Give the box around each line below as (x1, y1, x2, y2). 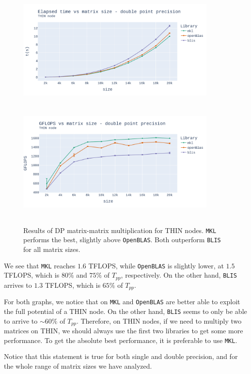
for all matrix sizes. (23, 244, 80, 254)
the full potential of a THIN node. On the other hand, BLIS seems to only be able (4, 306, 247, 316)
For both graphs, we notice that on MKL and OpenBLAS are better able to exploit (4, 296, 240, 307)
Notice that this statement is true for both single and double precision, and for (4, 351, 238, 361)
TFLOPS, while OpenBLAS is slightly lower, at (88, 260, 224, 270)
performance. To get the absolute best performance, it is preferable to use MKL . (4, 335, 237, 345)
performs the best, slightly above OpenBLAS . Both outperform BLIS (23, 234, 221, 245)
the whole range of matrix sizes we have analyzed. (4, 360, 152, 371)
